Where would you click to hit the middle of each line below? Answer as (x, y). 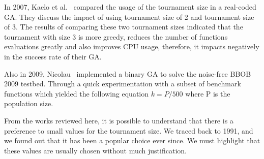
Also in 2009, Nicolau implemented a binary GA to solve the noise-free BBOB (128, 73)
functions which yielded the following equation (77, 93)
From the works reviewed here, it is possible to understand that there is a (119, 120)
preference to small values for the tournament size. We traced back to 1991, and (129, 130)
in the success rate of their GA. (53, 56)
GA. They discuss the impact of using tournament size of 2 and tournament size (129, 17)
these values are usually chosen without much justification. (95, 150)
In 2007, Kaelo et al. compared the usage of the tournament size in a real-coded (130, 7)
